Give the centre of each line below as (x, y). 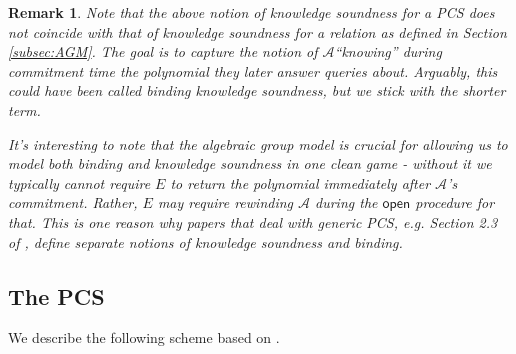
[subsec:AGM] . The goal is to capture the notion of (163, 51)
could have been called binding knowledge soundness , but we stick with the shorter (257, 90)
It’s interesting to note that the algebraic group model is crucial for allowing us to (258, 143)
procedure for (455, 202)
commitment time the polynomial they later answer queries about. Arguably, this (253, 70)
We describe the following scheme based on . (144, 337)
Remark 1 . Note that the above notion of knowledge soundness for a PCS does (251, 12)
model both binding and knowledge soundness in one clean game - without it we (250, 163)
